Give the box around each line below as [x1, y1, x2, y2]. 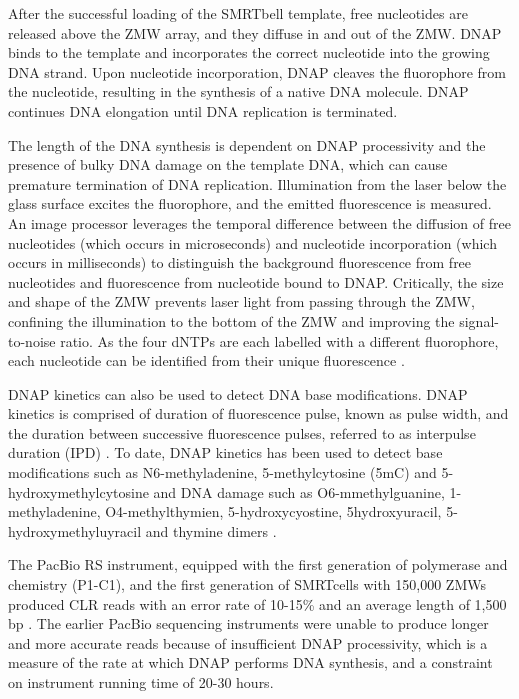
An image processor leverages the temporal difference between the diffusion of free [8, 212, 511, 233]
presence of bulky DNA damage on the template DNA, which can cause [8, 154, 448, 175]
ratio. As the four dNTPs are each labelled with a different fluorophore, [60, 330, 499, 351]
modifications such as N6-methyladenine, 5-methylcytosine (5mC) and [8, 462, 437, 483]
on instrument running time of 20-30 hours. [8, 672, 274, 692]
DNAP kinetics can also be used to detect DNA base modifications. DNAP [8, 383, 468, 404]
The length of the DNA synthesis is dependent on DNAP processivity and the [8, 134, 486, 155]
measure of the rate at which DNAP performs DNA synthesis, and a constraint [8, 652, 493, 673]
